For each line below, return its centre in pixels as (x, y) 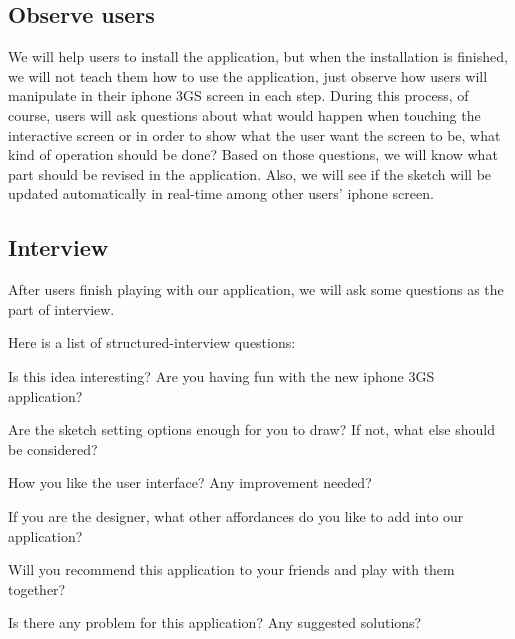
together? (37, 588)
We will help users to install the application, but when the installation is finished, (258, 56)
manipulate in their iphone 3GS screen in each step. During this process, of (238, 95)
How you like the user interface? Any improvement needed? (190, 482)
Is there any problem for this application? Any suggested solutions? (215, 622)
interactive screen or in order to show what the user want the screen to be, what (254, 134)
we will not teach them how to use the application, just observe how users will (248, 75)
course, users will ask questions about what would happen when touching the (244, 114)
